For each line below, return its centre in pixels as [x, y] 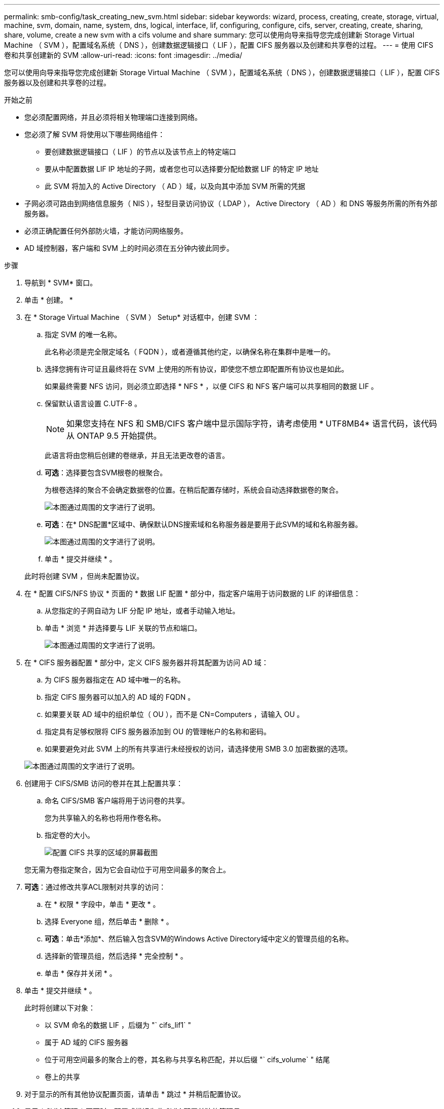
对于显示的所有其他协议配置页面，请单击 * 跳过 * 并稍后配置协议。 [135, 1094]
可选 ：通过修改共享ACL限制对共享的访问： [95, 887]
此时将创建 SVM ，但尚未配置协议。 [84, 576]
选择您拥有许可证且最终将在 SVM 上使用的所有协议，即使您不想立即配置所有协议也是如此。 [197, 369]
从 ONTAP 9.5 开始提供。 [114, 436]
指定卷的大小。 [69, 835]
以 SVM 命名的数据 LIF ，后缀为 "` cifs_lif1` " [118, 1025]
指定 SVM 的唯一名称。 [83, 334]
